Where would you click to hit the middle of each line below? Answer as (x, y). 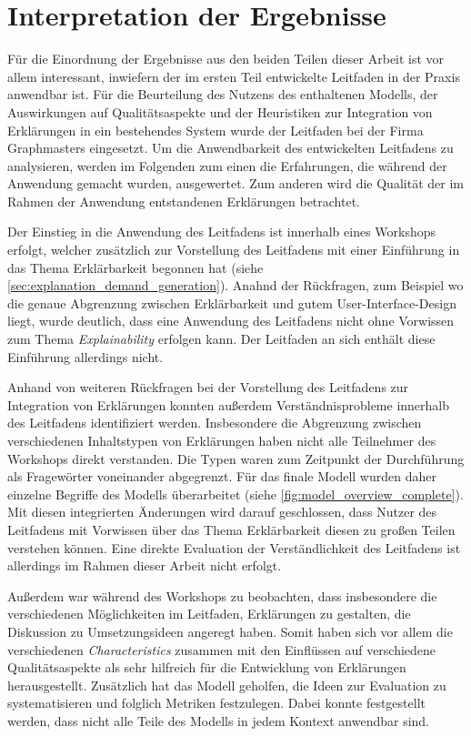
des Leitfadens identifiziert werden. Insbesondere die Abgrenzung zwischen (215, 423)
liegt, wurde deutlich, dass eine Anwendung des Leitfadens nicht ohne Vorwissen (231, 321)
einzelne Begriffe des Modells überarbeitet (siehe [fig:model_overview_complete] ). (235, 494)
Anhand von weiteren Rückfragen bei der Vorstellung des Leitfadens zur (208, 387)
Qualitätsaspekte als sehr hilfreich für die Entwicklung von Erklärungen (207, 667)
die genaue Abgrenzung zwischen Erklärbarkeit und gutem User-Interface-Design (232, 302)
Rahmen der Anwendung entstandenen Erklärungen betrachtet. (184, 201)
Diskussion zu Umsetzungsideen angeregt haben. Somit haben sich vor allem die (230, 631)
